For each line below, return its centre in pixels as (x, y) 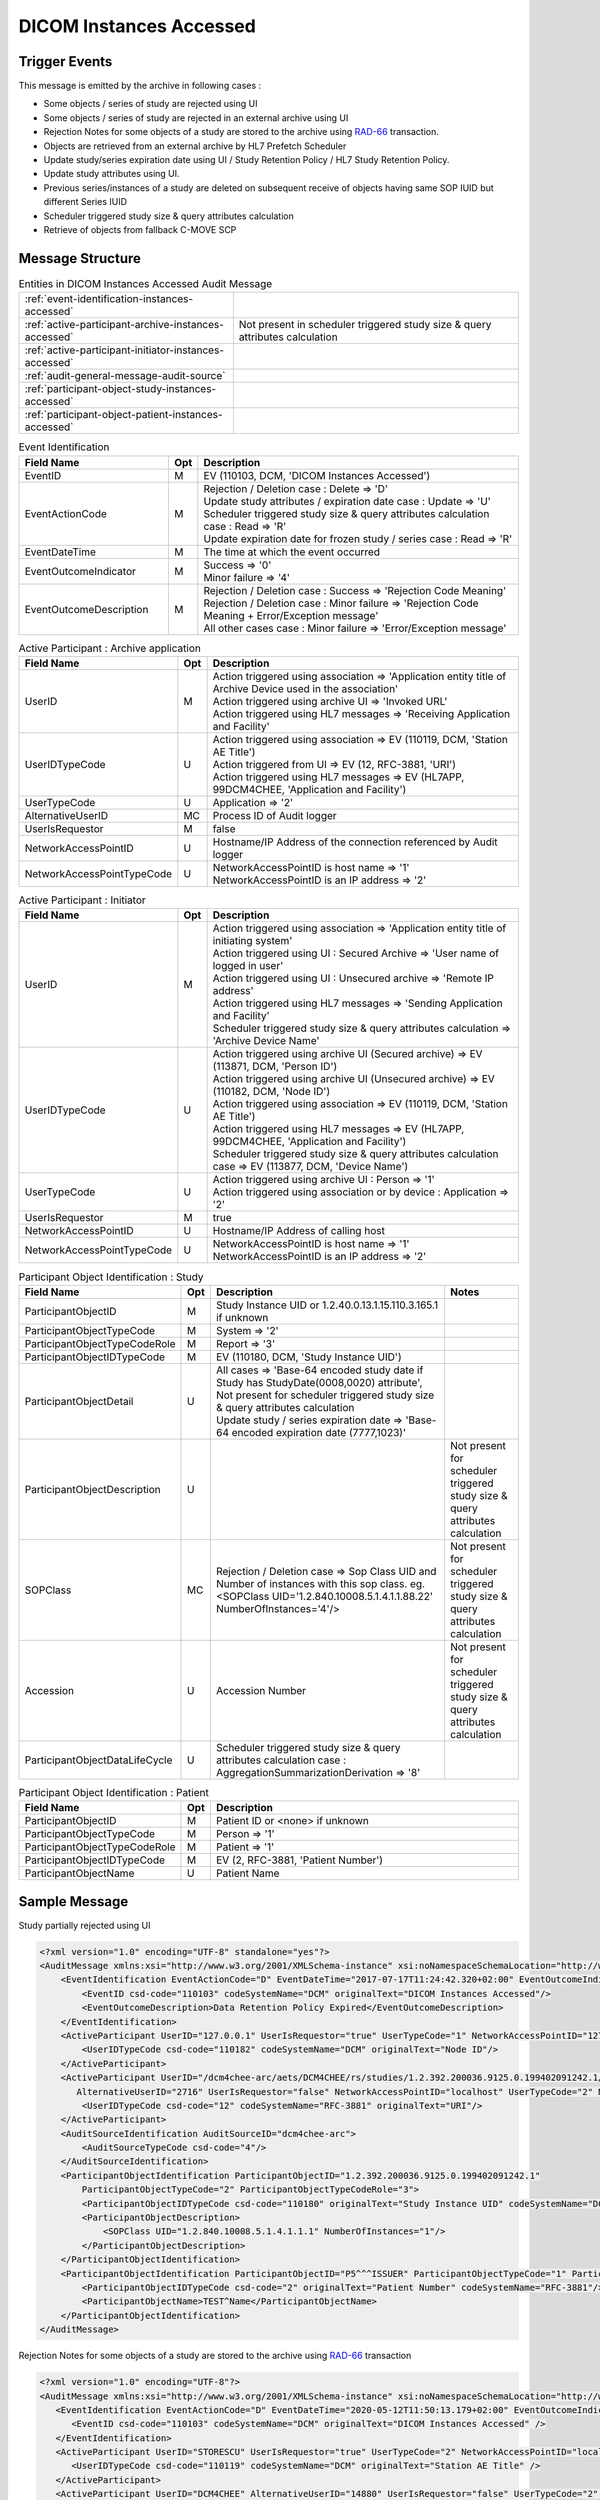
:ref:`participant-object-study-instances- (120, 389)
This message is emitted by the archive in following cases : (140, 86)
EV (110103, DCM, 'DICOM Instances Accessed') (317, 475)
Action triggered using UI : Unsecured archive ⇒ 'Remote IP (353, 978)
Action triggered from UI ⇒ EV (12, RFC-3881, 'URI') (334, 764)
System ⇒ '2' (247, 1330)
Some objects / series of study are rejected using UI (150, 104)
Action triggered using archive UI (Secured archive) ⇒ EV (348, 1054)
